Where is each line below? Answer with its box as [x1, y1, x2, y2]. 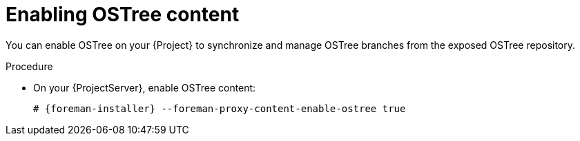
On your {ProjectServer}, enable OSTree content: [33, 81, 256, 94]
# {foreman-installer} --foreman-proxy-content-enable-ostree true [33, 102, 406, 114]
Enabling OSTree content [6, 3, 240, 26]
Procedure [6, 60, 53, 72]
